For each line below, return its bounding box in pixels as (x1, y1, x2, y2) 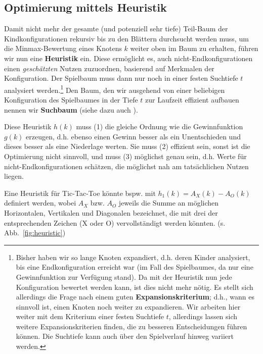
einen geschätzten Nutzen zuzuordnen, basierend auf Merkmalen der (4, 63, 214, 73)
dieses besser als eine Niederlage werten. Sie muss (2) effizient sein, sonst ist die (4, 141, 250, 151)
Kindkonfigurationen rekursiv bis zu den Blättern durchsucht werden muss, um (4, 33, 249, 43)
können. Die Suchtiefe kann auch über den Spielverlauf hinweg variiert (16, 331, 234, 341)
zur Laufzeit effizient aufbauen (145, 94, 239, 105)
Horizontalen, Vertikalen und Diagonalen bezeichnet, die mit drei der (4, 207, 218, 218)
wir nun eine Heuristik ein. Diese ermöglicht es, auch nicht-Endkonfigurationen (4, 53, 253, 63)
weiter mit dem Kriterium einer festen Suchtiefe (16, 311, 164, 322)
